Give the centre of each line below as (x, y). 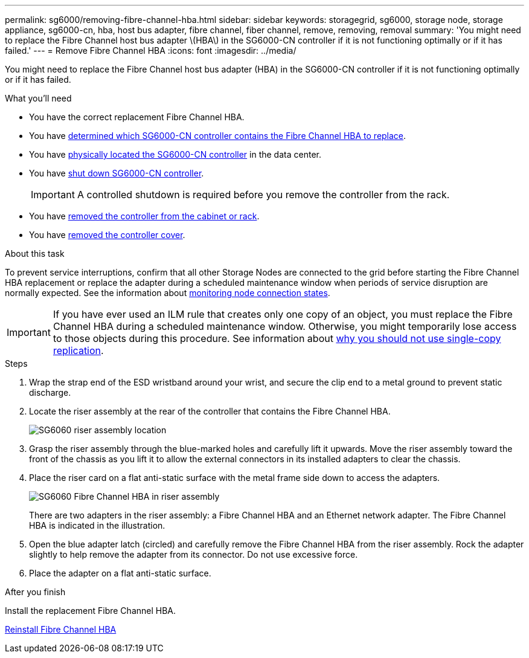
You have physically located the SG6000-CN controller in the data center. (175, 154)
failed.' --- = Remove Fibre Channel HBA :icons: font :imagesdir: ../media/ (151, 50)
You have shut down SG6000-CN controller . (117, 173)
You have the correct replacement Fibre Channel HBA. (137, 117)
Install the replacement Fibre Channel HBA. (91, 611)
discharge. (50, 392)
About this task (35, 253)
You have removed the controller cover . (107, 235)
